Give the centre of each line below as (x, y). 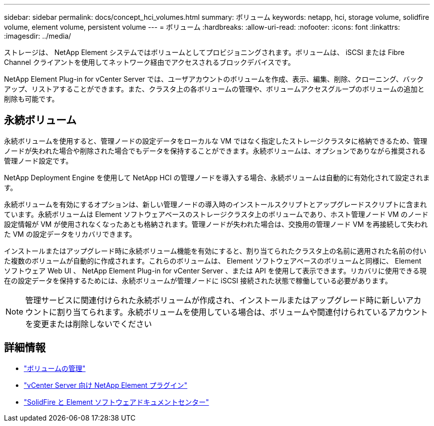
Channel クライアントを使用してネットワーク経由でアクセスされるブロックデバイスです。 (149, 62)
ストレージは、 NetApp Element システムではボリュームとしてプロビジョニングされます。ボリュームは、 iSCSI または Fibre (204, 52)
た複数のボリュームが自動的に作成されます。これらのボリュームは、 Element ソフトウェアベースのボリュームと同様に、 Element (213, 261)
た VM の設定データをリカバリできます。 (70, 234)
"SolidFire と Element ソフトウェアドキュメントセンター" (116, 402)
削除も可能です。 (31, 99)
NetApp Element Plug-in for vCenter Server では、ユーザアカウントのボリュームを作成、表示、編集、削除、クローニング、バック (214, 79)
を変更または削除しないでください (89, 324)
